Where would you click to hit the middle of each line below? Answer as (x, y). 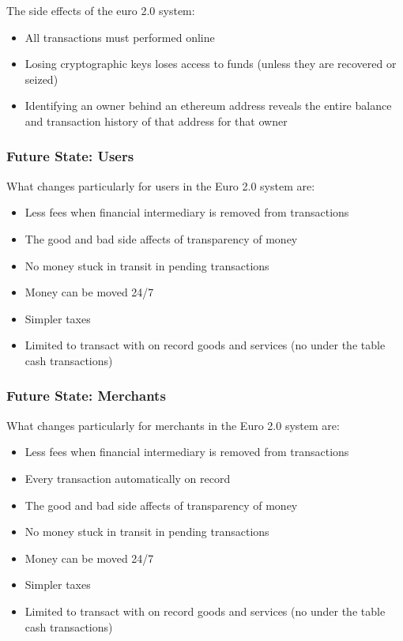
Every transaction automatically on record (128, 478)
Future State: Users (70, 156)
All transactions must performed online (120, 37)
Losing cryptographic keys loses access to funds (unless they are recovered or (211, 64)
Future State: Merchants (86, 396)
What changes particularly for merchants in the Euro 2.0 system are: (173, 425)
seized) (41, 79)
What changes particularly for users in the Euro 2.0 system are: (161, 185)
